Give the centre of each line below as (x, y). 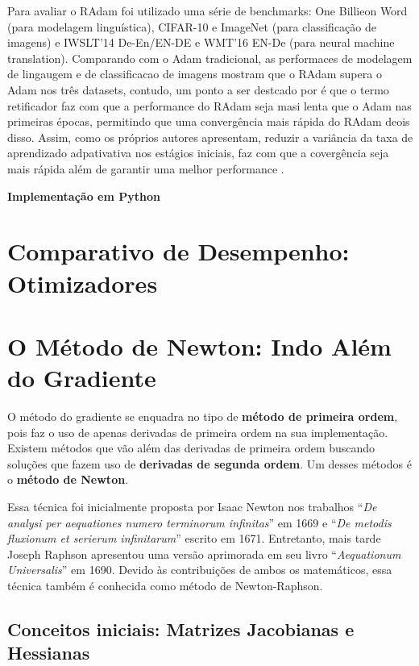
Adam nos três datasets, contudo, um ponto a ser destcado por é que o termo (198, 89)
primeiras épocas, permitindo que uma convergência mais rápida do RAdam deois (209, 121)
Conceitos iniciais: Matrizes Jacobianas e (181, 629)
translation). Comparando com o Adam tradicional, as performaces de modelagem (210, 58)
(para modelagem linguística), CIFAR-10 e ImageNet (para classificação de (192, 26)
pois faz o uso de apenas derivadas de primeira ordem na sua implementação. (198, 432)
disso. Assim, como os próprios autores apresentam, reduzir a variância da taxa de (210, 137)
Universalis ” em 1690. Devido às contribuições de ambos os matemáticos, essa (200, 570)
